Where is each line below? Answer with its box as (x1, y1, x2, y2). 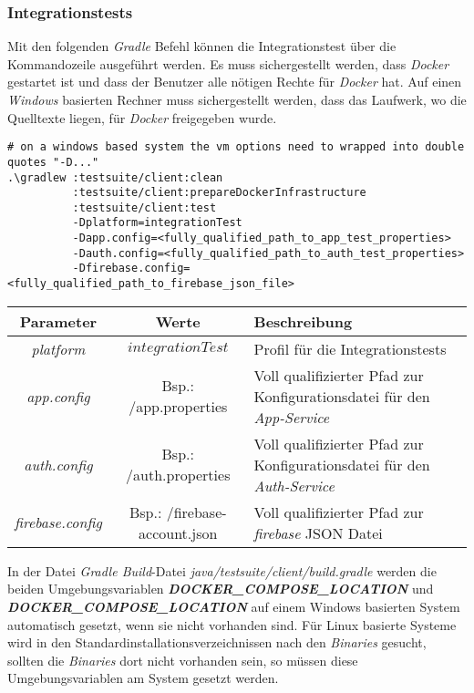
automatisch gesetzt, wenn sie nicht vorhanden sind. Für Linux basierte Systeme (7, 615, 457, 634)
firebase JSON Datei (253, 522, 383, 543)
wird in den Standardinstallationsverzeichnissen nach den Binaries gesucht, (7, 633, 427, 652)
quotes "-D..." (7, 155, 99, 169)
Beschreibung (253, 310, 353, 332)
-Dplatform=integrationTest (72, 216, 242, 230)
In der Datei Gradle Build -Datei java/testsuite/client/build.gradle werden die (7, 561, 437, 580)
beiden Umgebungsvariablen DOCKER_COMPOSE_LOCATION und (7, 579, 434, 598)
